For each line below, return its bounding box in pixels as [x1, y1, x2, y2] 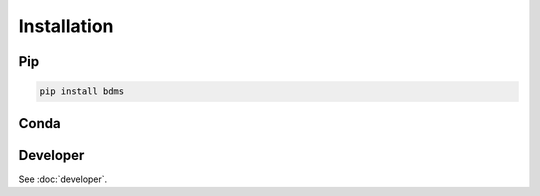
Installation [18, 15, 114, 37]
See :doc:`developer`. [18, 173, 108, 185]
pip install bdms [39, 86, 125, 97]
